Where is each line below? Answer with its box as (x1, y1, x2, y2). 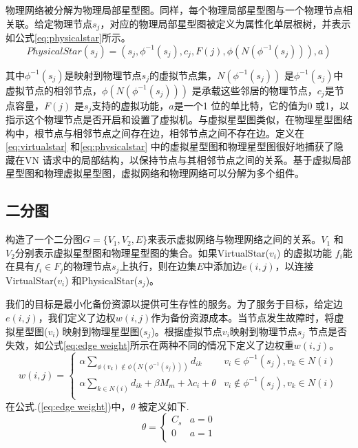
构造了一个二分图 (6, 232, 83, 246)
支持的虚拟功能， (92, 98, 169, 112)
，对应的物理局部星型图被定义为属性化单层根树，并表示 (100, 16, 351, 30)
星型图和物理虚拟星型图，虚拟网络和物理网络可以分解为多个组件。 (6, 166, 304, 180)
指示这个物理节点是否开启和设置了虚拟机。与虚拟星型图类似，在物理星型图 (6, 112, 343, 127)
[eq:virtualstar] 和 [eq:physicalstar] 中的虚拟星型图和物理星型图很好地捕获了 (6, 139, 334, 153)
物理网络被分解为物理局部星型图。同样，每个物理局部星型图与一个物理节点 (6, 3, 343, 17)
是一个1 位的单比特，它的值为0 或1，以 (173, 98, 350, 112)
